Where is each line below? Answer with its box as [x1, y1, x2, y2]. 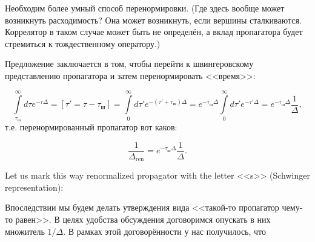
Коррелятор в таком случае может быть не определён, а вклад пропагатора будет [5, 25, 303, 38]
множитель [5, 224, 45, 237]
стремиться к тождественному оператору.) [5, 37, 161, 49]
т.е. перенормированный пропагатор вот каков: [5, 121, 177, 133]
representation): [5, 180, 64, 193]
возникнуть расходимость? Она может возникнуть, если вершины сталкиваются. [5, 13, 302, 26]
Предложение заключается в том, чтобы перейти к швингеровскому [5, 57, 254, 70]
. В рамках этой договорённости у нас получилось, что [63, 224, 267, 237]
